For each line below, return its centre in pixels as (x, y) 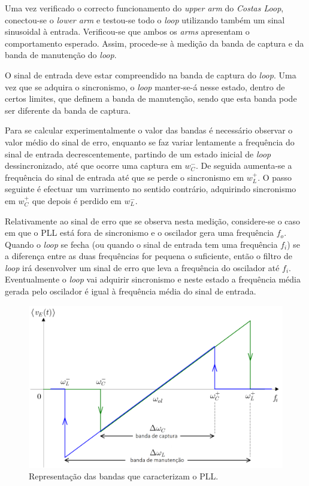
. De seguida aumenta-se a (244, 165)
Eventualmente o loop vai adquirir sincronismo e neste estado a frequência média (153, 279)
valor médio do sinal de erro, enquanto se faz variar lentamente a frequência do (150, 142)
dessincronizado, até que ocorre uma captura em (93, 165)
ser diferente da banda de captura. (68, 110)
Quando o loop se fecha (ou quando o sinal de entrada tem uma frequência (141, 244)
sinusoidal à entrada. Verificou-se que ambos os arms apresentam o (127, 31)
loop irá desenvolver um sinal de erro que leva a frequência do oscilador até (142, 267)
